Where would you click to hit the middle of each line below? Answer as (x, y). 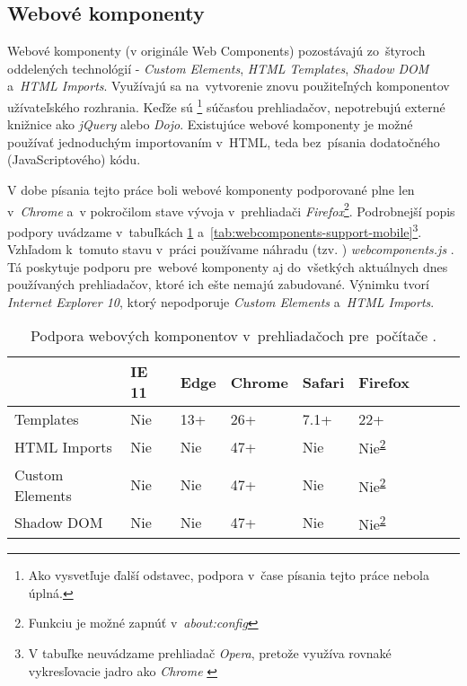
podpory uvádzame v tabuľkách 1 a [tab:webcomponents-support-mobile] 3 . (215, 230)
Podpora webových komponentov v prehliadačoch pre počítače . (233, 336)
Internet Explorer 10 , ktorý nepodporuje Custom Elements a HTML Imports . (221, 301)
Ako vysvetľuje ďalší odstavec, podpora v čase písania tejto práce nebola (229, 575)
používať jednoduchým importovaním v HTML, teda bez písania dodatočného (224, 141)
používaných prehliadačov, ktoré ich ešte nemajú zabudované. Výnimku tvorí (218, 284)
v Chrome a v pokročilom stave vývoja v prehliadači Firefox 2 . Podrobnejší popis (231, 209)
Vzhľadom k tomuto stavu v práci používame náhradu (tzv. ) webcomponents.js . (231, 249)
